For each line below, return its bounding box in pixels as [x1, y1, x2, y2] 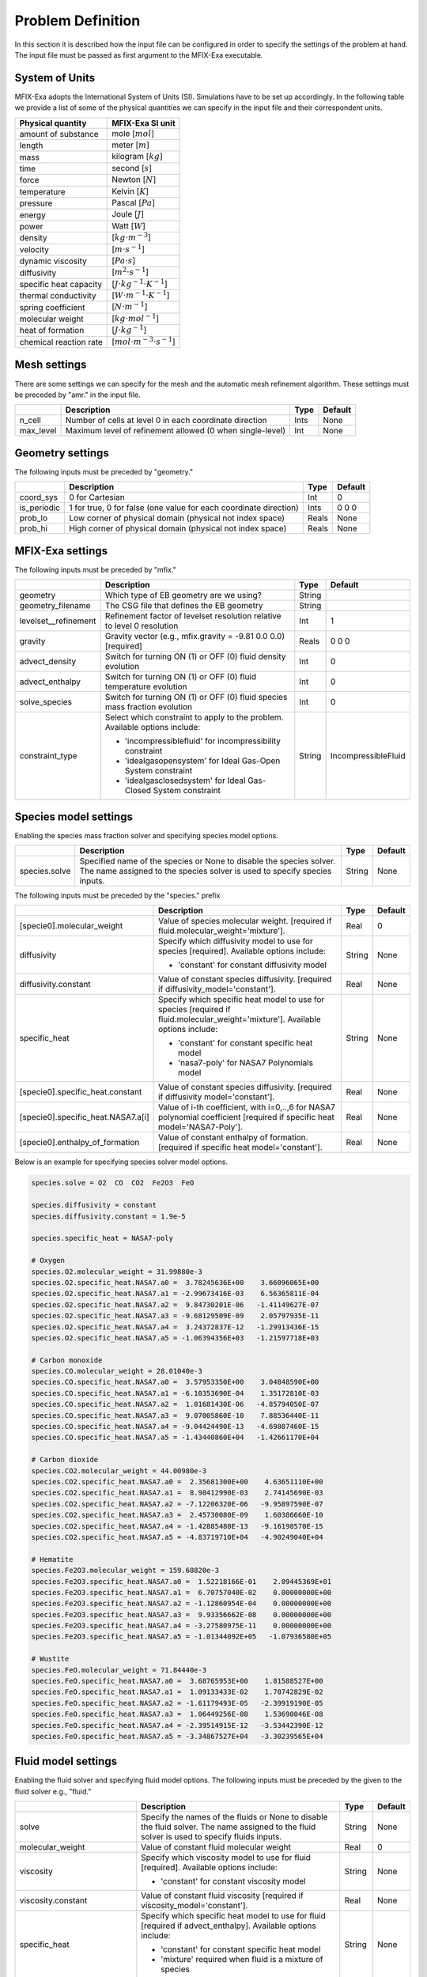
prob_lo [19, 512, 47, 524]
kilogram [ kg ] [111, 151, 164, 162]
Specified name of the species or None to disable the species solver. [79, 856, 336, 867]
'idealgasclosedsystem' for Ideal [124, 775, 246, 786]
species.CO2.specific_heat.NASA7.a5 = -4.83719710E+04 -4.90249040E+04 [31, 1533, 323, 1541]
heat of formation [19, 325, 85, 336]
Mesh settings [14, 358, 87, 372]
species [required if [158, 1004, 231, 1015]
